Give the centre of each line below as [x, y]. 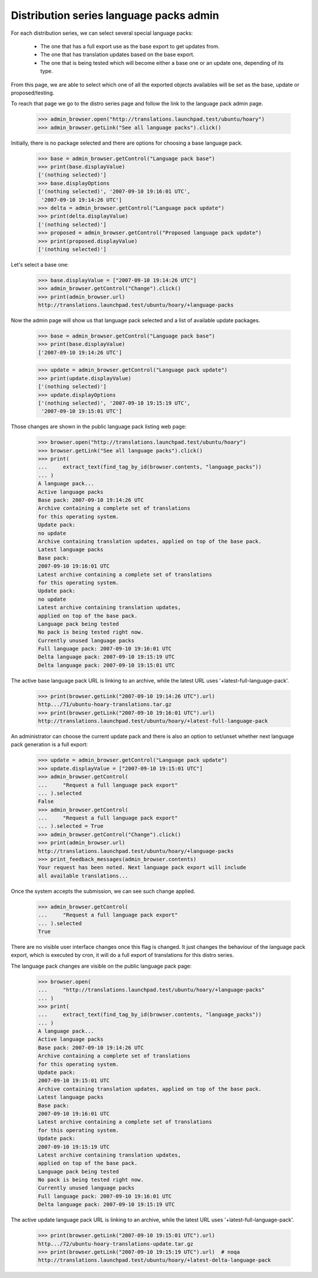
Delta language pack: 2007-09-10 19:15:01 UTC [106, 665]
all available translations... [83, 876]
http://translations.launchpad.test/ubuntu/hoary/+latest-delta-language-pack [154, 1260]
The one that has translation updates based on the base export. [117, 55]
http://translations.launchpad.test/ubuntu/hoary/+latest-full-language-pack [153, 721]
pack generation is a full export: [49, 745]
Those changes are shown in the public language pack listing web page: [99, 427]
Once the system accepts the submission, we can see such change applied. [103, 891]
